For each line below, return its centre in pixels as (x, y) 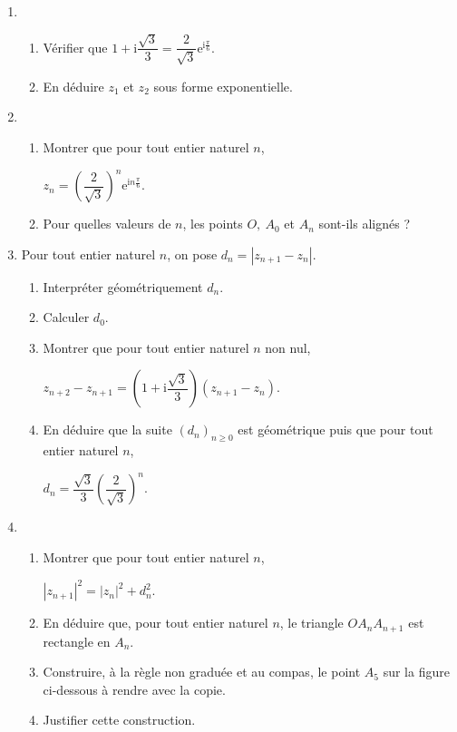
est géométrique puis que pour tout (335, 429)
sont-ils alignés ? (365, 224)
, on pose (192, 254)
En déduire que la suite (107, 429)
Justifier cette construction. (119, 720)
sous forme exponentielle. (223, 86)
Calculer (66, 317)
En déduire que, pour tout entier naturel (156, 623)
